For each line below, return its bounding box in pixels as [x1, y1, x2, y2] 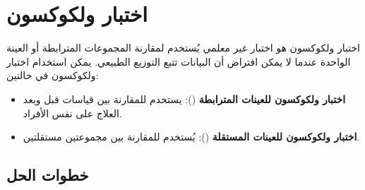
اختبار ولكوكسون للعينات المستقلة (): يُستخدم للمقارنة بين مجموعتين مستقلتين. [23, 129, 360, 144]
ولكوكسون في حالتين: [6, 68, 99, 83]
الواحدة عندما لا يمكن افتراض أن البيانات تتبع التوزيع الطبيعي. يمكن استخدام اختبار [6, 54, 351, 69]
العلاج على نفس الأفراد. [23, 105, 122, 120]
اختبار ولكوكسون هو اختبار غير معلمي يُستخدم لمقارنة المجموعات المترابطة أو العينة [6, 40, 360, 55]
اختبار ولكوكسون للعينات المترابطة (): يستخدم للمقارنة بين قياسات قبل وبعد [23, 91, 346, 106]
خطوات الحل [6, 164, 89, 186]
